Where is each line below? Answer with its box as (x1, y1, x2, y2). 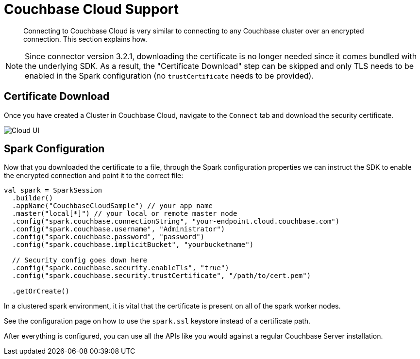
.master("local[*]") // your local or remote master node (12, 210, 237, 218)
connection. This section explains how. (23, 34, 148, 43)
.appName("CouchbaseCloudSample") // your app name (12, 202, 213, 210)
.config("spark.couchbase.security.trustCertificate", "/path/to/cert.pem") (12, 272, 311, 280)
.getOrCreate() (12, 287, 69, 295)
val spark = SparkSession (4, 186, 102, 195)
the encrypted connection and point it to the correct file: (4, 171, 184, 180)
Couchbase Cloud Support (4, 1, 179, 17)
